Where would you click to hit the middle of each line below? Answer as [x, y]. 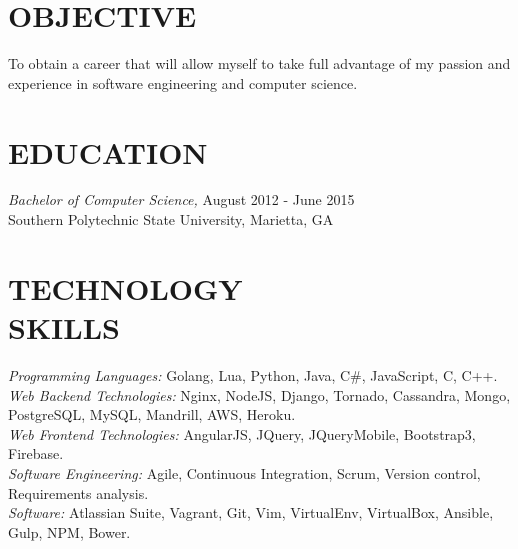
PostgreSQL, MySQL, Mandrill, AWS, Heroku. [152, 414]
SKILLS [64, 327]
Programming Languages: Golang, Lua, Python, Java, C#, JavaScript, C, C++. [253, 374]
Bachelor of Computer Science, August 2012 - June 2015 [181, 199]
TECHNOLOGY [125, 287]
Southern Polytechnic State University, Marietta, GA [171, 219]
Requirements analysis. [78, 492]
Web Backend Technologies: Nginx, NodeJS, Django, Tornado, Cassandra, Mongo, [259, 394]
